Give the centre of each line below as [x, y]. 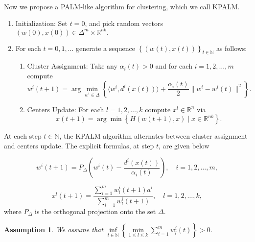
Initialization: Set [41, 23]
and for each [174, 66]
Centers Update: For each [66, 109]
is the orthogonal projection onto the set [95, 211]
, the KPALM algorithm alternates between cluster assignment [153, 136]
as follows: [232, 48]
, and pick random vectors [124, 23]
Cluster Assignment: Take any [72, 66]
